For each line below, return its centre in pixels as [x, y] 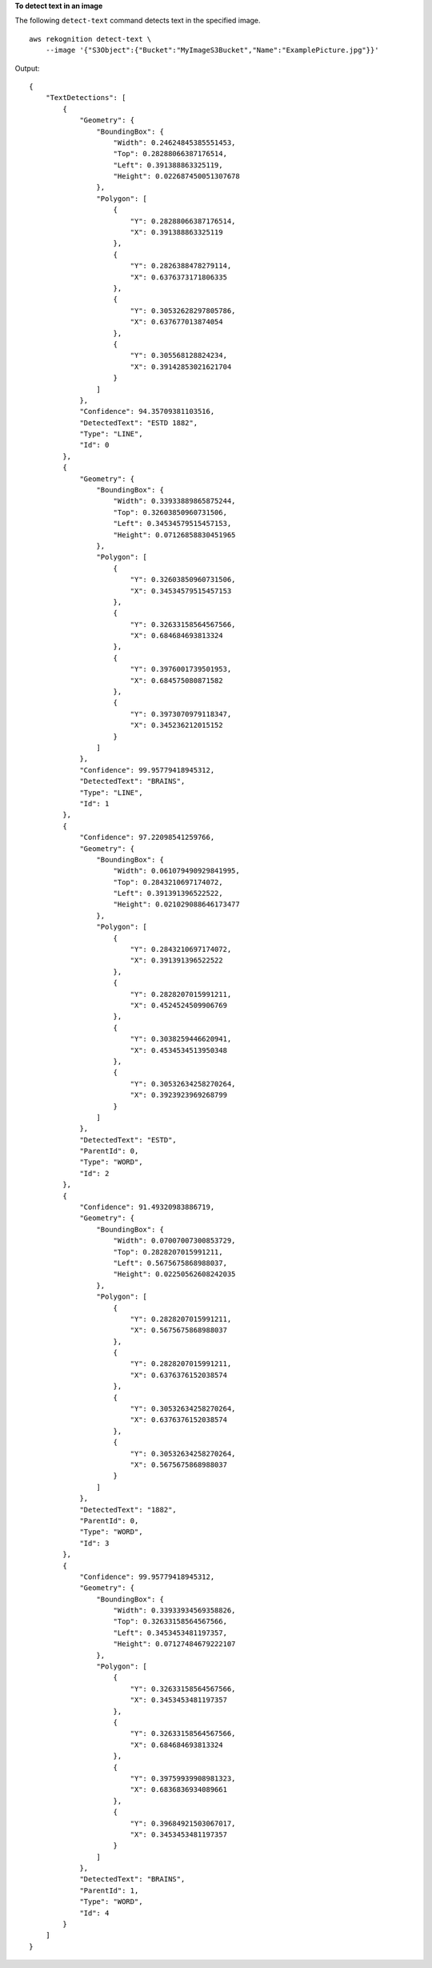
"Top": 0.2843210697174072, [168, 882]
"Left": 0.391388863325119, [168, 165]
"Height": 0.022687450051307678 [176, 177]
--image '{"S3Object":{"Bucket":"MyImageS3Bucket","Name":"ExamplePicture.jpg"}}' [212, 50]
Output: [27, 68]
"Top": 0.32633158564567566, [170, 1622]
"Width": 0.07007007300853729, [174, 1241]
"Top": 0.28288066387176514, [170, 154]
